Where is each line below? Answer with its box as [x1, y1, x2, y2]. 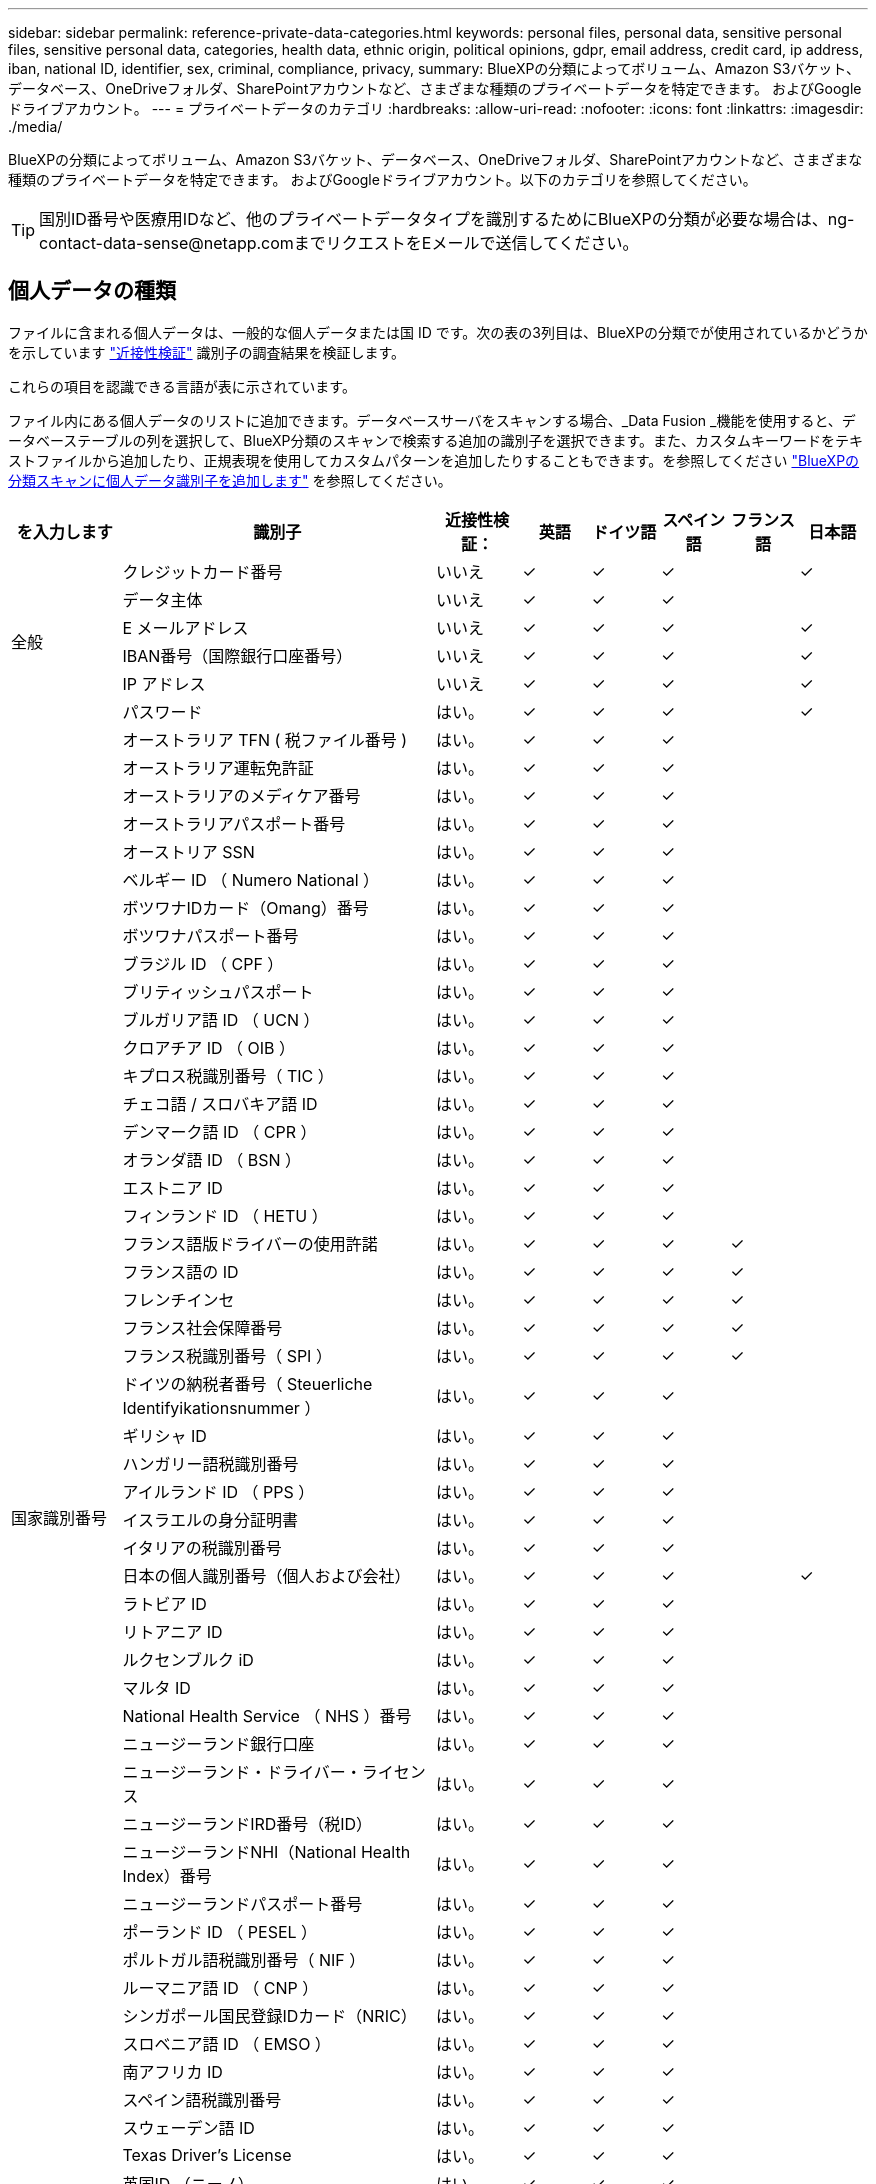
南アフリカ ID [122, 2061, 223, 2082]
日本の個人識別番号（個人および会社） [122, 1565, 411, 1586]
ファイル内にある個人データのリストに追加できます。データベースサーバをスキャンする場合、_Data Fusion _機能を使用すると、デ [8, 411, 856, 429]
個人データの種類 [8, 278, 176, 304]
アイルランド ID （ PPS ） [122, 1481, 315, 1502]
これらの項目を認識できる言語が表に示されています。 [8, 377, 356, 395]
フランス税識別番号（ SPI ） [122, 1345, 332, 1366]
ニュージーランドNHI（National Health [122, 1841, 411, 1862]
